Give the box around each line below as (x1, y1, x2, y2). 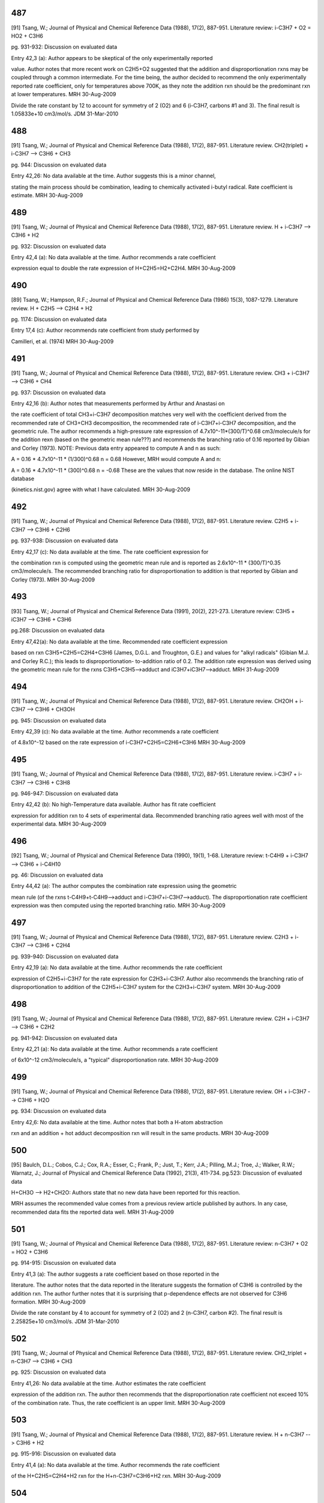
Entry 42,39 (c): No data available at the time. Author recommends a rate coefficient (11, 728, 219, 735)
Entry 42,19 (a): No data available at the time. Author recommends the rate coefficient (11, 964, 223, 971)
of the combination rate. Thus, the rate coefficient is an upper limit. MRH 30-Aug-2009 (11, 1399, 226, 1406)
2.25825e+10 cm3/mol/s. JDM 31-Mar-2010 (11, 1317, 119, 1325)
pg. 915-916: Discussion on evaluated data (11, 1450, 116, 1457)
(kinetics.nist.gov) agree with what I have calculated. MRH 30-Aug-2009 (11, 486, 191, 493)
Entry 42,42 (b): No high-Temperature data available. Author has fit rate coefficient (11, 801, 216, 808)
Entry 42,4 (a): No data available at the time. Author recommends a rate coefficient (11, 253, 216, 261)
